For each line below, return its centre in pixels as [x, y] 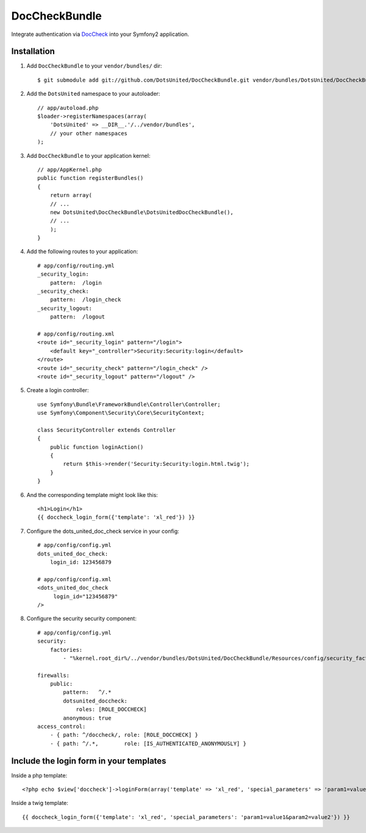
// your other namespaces [89, 133]
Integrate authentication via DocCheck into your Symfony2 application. [100, 34]
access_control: [62, 727]
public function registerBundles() [91, 178]
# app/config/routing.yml [76, 266]
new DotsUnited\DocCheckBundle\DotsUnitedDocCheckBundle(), [142, 212]
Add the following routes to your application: [82, 252]
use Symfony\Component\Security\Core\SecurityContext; [121, 413]
